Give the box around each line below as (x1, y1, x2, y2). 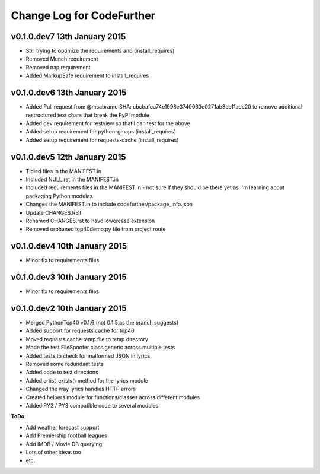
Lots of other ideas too (25, 448, 81, 456)
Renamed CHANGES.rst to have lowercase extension (25, 217, 155, 224)
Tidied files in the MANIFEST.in (25, 167, 102, 174)
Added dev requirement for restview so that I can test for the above (25, 119, 190, 127)
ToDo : (11, 413, 26, 420)
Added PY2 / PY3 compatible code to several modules (25, 402, 159, 409)
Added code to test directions (25, 368, 99, 376)
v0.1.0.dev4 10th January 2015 (11, 241, 127, 252)
